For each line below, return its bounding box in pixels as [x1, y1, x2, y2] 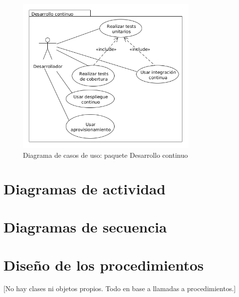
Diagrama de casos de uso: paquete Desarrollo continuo [23, 149, 188, 160]
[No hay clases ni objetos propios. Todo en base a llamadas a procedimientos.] [3, 283, 236, 294]
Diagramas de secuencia [3, 216, 167, 236]
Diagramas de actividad [3, 178, 166, 198]
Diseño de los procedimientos [3, 255, 204, 275]
